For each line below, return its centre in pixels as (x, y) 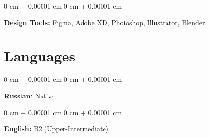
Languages (40, 56)
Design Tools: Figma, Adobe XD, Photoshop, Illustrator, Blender (104, 22)
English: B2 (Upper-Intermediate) (56, 128)
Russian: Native (29, 95)
